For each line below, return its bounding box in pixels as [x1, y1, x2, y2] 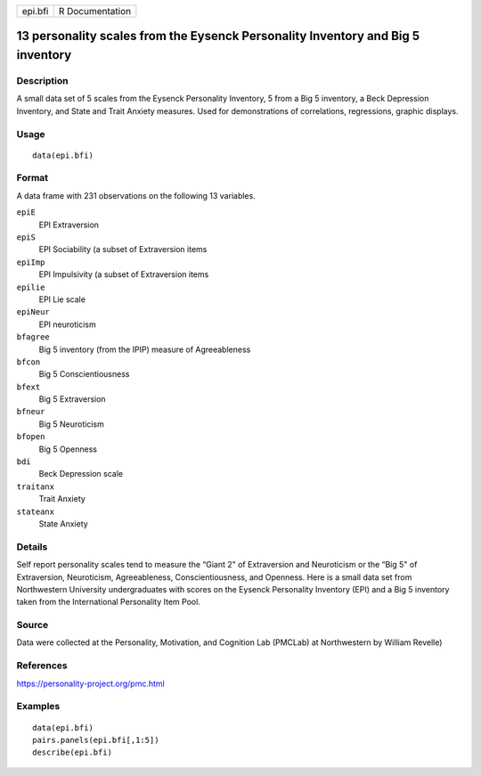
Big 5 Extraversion [38, 394, 106, 404]
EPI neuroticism [38, 319, 97, 330]
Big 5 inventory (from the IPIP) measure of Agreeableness [38, 344, 251, 355]
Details [16, 540, 48, 552]
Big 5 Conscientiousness [38, 369, 130, 380]
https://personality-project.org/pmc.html [16, 678, 165, 689]
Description [16, 74, 69, 86]
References [16, 659, 68, 672]
